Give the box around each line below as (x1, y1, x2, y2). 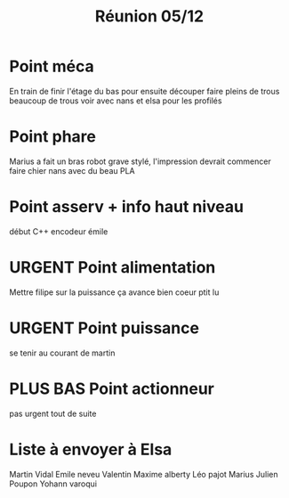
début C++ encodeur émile (9, 225, 108, 237)
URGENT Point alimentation (9, 257, 216, 277)
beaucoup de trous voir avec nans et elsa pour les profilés (9, 95, 222, 106)
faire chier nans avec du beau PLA (9, 165, 135, 176)
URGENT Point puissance (9, 318, 200, 338)
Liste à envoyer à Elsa (9, 439, 173, 460)
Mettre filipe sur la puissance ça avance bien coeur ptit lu (9, 287, 220, 298)
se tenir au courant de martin (9, 347, 116, 358)
